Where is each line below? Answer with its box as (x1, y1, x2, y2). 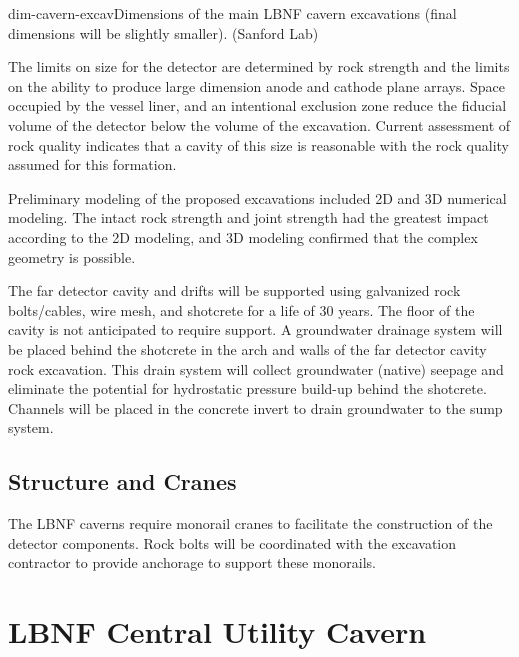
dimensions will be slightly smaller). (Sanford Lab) (8, 22, 319, 43)
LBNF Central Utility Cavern (8, 611, 427, 652)
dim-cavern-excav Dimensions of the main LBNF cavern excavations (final (8, 3, 457, 23)
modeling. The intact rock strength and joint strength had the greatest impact (8, 207, 489, 228)
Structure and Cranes (8, 466, 237, 497)
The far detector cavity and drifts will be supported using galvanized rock (8, 280, 461, 301)
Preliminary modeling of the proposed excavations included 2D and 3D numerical (8, 187, 507, 208)
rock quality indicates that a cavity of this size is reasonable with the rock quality (8, 134, 509, 155)
